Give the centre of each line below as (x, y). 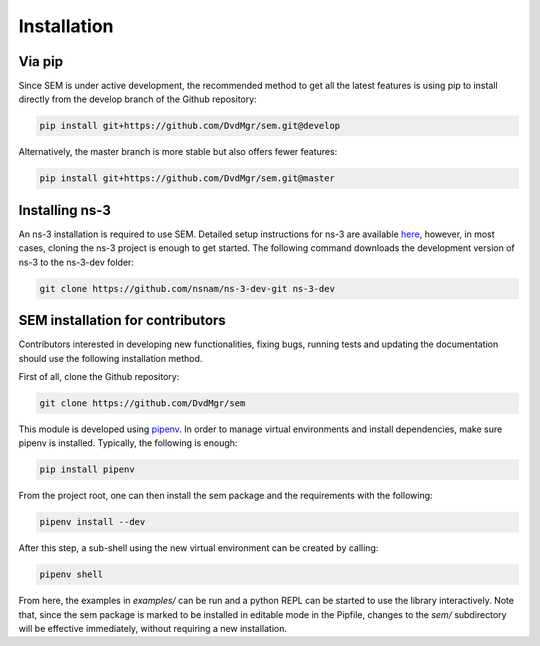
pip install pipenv (87, 469)
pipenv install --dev (92, 522)
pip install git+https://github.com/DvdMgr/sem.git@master (187, 178)
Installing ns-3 (65, 210)
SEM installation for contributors (122, 320)
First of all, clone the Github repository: (99, 376)
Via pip (41, 61)
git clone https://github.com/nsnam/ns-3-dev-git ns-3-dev (187, 288)
